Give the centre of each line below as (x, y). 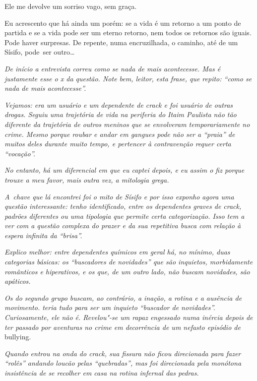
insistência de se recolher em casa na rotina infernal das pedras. (102, 373)
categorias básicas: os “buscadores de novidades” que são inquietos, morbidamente (129, 262)
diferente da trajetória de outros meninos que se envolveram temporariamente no (127, 124)
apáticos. (18, 281)
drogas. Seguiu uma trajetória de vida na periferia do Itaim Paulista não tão (121, 114)
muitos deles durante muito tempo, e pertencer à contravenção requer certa (118, 144)
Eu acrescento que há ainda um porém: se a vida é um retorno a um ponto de (123, 23)
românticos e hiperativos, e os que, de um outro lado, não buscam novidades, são (127, 271)
